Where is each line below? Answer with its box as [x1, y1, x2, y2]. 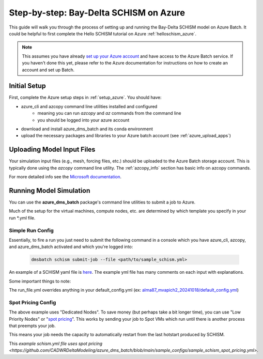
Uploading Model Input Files [9, 145, 95, 154]
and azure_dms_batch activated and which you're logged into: [9, 244, 133, 250]
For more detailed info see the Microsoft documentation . [9, 174, 122, 180]
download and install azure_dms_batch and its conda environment [21, 126, 153, 132]
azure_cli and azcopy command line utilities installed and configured [21, 103, 157, 109]
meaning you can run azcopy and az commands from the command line [37, 110, 182, 116]
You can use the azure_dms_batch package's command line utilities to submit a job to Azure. [9, 199, 196, 205]
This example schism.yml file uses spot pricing [9, 341, 103, 346]
